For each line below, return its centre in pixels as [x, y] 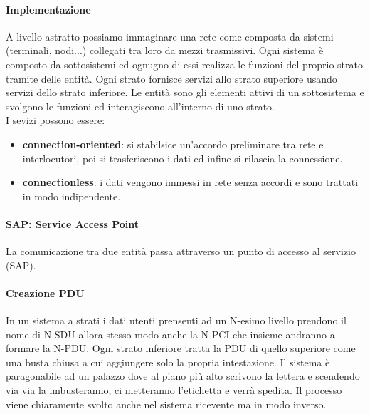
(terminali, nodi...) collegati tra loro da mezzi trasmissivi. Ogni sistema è [165, 50]
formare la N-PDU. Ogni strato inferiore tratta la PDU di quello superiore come [181, 348]
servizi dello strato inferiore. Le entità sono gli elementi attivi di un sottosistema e [185, 92]
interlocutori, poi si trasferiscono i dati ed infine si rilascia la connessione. [183, 158]
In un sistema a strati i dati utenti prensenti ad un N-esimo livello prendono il [176, 320]
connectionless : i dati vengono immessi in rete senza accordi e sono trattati [190, 182]
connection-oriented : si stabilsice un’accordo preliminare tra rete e [173, 144]
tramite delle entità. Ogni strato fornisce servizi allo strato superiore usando [171, 78]
